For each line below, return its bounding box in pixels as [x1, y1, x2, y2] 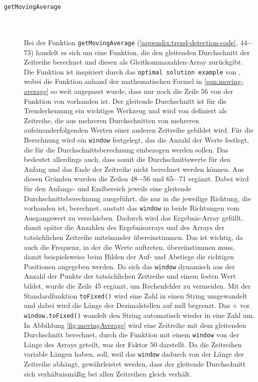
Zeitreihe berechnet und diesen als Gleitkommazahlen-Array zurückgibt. [24, 57, 243, 67]
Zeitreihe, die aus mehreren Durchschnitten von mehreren [24, 115, 199, 125]
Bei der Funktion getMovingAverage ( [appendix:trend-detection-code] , [24, 37, 238, 47]
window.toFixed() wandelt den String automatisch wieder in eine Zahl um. [24, 309, 255, 320]
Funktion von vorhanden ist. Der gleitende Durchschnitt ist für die [24, 95, 227, 106]
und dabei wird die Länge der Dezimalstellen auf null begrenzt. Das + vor [24, 300, 250, 310]
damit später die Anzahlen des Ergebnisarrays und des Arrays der [24, 222, 225, 232]
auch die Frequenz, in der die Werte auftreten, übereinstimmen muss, [24, 241, 235, 252]
